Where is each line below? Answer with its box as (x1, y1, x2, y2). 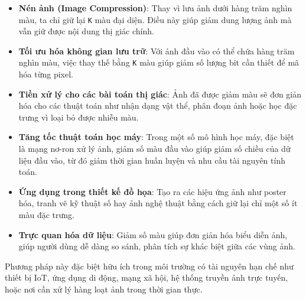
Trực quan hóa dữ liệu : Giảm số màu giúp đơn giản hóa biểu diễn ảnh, (18, 228, 288, 240)
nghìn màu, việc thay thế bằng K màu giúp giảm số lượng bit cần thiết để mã (18, 56, 300, 69)
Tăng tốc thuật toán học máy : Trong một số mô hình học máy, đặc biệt (18, 131, 294, 143)
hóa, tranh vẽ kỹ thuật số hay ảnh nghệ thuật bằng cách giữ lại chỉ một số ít (18, 197, 298, 209)
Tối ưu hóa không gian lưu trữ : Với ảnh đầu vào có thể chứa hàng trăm (18, 44, 295, 57)
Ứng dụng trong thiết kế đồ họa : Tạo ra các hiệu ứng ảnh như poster (18, 185, 287, 197)
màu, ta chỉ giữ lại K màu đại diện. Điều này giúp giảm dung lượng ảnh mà (18, 13, 292, 25)
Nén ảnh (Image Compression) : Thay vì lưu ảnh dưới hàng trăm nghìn (18, 2, 292, 14)
